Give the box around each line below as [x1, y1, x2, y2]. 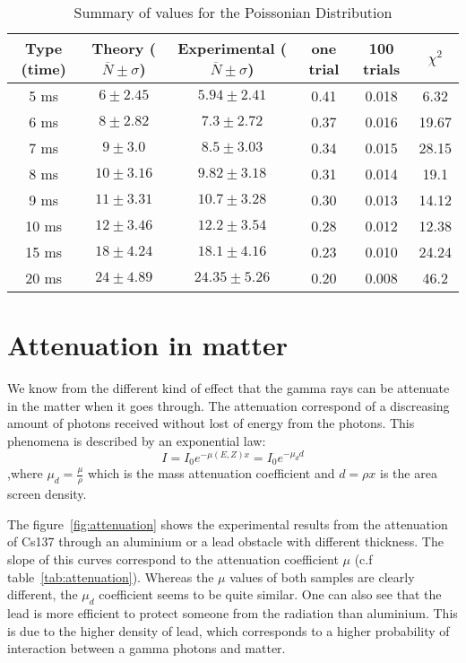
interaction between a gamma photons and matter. [7, 639, 286, 658]
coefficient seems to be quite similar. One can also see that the [99, 585, 442, 604]
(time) [21, 58, 66, 79]
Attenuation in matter [7, 327, 289, 363]
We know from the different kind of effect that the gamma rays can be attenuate [7, 379, 450, 397]
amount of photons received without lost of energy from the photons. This [7, 414, 415, 432]
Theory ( [91, 38, 156, 58]
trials [363, 58, 401, 79]
